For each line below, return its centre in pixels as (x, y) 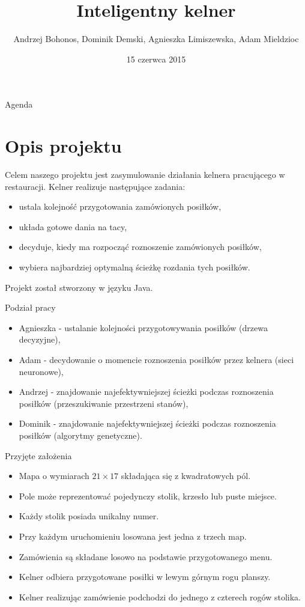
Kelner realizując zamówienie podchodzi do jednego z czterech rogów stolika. (160, 596)
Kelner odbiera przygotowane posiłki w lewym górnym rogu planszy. (145, 577)
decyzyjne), (40, 339)
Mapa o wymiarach (54, 476)
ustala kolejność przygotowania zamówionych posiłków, (120, 206)
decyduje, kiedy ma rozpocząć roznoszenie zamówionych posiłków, (140, 247)
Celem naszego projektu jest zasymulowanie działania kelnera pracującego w (145, 175)
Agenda (19, 104)
